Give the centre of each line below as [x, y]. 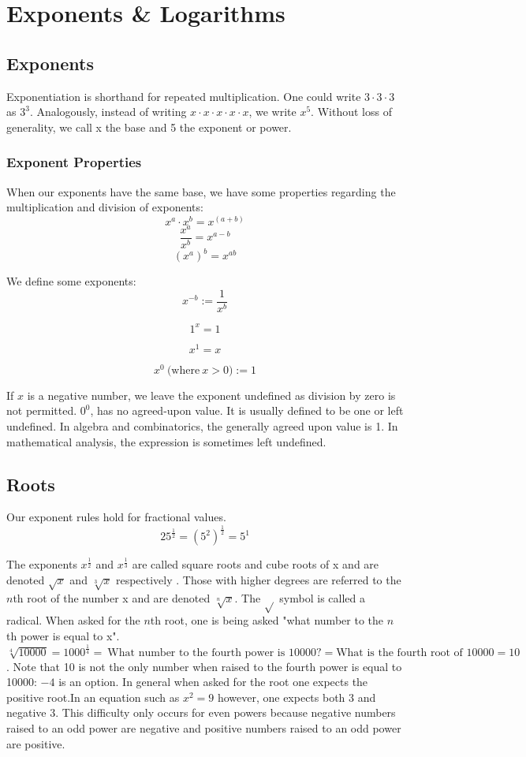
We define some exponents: [71, 281]
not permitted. [42, 410]
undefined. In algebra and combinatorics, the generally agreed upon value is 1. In [202, 425]
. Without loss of [351, 112]
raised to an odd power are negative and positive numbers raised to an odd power [204, 728]
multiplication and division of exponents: [105, 207]
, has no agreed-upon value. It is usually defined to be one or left [247, 410]
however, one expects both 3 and [297, 697]
